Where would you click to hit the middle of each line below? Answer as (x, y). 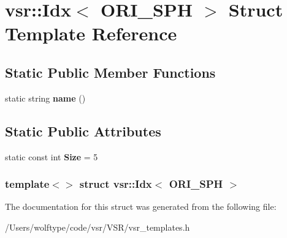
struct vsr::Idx (116, 184)
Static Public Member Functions (110, 72)
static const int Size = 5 (52, 156)
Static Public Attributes (83, 131)
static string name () (45, 98)
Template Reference (91, 33)
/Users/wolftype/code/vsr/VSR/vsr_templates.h (98, 227)
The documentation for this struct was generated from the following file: (141, 206)
